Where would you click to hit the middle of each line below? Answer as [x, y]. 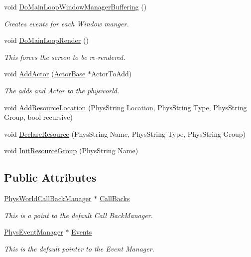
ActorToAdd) [111, 74]
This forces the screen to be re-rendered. [65, 57]
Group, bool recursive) [38, 117]
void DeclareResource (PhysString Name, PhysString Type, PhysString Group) [125, 133]
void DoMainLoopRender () [46, 40]
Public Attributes [50, 177]
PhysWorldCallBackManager [48, 198]
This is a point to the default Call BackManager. [78, 215]
